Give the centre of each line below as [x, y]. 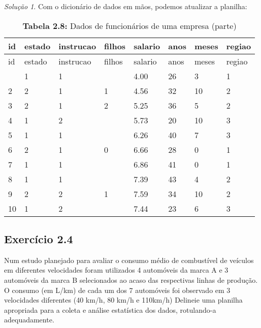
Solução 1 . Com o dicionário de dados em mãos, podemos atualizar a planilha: [126, 6]
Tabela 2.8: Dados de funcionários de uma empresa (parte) [129, 25]
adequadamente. [29, 320]
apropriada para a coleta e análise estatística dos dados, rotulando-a [110, 309]
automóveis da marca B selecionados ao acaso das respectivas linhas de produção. [131, 280]
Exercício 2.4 [39, 238]
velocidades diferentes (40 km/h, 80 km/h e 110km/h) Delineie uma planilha [123, 300]
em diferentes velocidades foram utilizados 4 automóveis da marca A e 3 [116, 270]
